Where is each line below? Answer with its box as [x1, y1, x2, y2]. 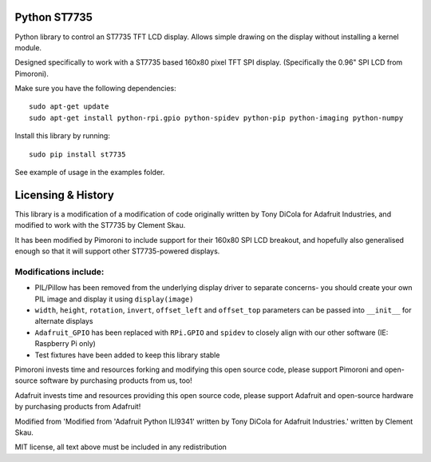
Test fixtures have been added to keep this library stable [34, 350, 220, 360]
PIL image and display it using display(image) [34, 294, 194, 304]
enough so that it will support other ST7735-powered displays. [14, 246, 220, 256]
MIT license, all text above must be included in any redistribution [14, 442, 227, 452]
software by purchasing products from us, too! [39, 376, 192, 385]
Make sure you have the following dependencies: [14, 84, 177, 94]
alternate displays [34, 317, 93, 326]
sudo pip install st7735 [29, 149, 126, 159]
